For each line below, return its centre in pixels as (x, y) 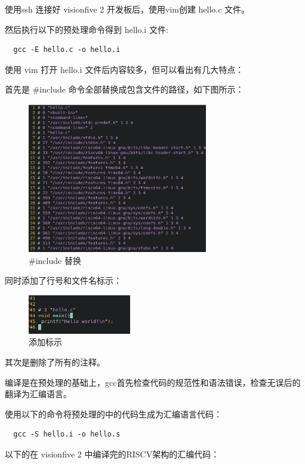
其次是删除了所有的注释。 (55, 362)
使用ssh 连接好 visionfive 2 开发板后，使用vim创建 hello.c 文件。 (127, 9)
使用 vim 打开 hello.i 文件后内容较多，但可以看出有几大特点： (124, 69)
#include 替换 (55, 260)
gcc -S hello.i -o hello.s (67, 434)
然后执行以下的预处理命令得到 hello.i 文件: (87, 29)
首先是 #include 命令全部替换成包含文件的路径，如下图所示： (124, 89)
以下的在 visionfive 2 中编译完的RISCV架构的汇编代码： (112, 454)
